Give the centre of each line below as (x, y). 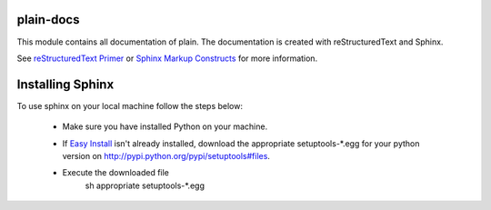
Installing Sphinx (65, 84)
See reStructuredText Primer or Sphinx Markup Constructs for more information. (167, 58)
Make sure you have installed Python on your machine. (165, 126)
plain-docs (48, 20)
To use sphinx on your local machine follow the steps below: (130, 105)
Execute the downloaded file (116, 173)
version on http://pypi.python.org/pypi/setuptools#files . (166, 155)
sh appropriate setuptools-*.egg (145, 185)
